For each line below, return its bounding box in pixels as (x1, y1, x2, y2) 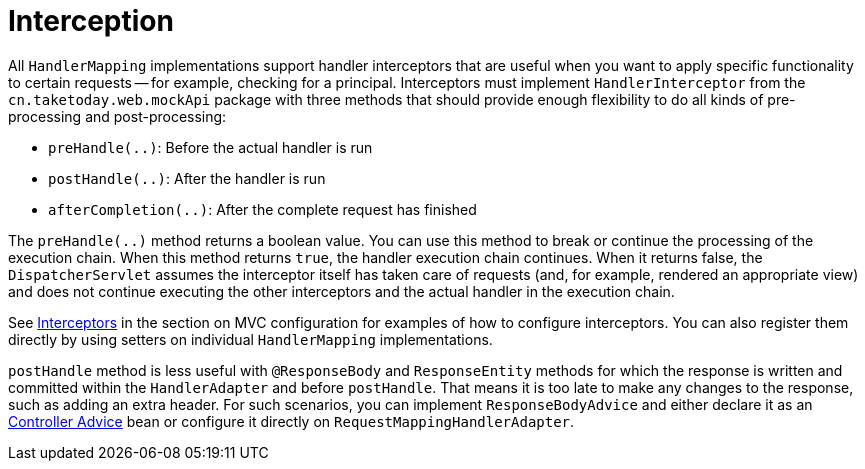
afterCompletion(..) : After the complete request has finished (48, 200, 477, 218)
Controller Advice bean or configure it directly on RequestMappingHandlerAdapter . (8, 412, 575, 430)
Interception (8, 4, 174, 38)
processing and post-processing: (8, 107, 227, 125)
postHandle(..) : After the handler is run (48, 169, 326, 187)
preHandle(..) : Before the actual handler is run (48, 138, 373, 156)
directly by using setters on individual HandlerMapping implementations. (8, 330, 493, 348)
